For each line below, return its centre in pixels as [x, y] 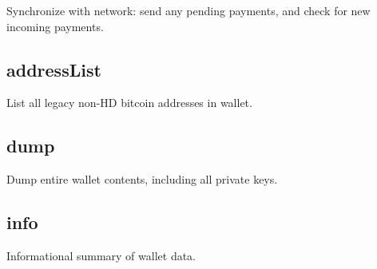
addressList [54, 69]
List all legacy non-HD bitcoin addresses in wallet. [129, 103]
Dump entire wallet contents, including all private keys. [142, 179]
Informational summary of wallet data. [101, 255]
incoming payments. [55, 26]
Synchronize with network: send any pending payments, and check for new [188, 10]
